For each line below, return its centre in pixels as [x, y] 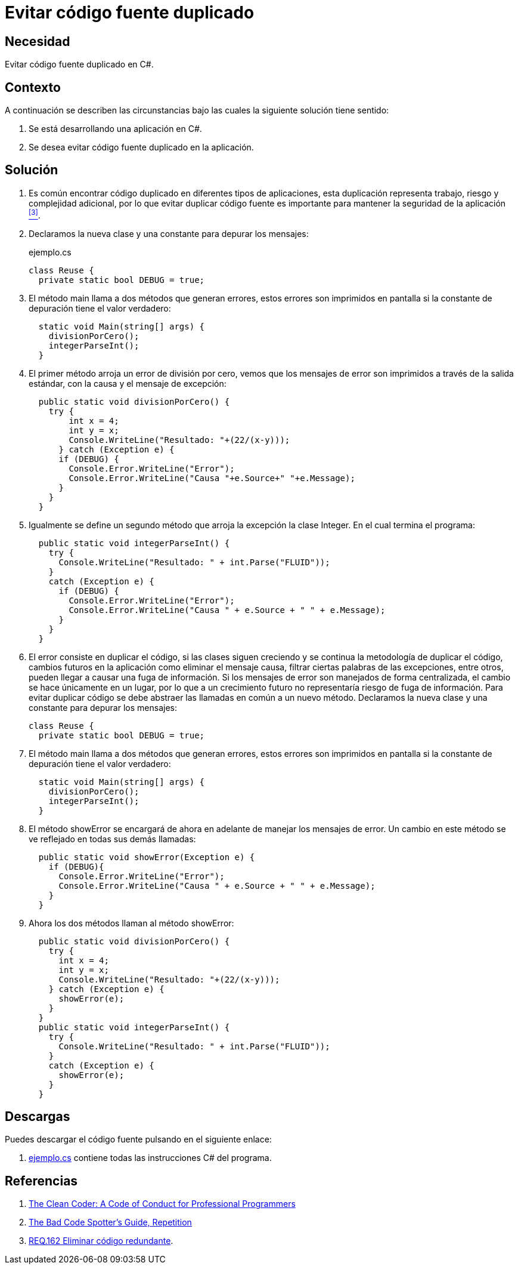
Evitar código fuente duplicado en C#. [79, 64]
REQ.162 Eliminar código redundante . [101, 1241]
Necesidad [38, 41]
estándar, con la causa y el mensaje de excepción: [128, 383]
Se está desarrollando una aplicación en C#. [115, 129]
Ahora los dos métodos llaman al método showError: [131, 923]
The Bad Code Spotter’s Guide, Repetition [110, 1222]
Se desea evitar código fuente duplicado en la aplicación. [141, 147]
